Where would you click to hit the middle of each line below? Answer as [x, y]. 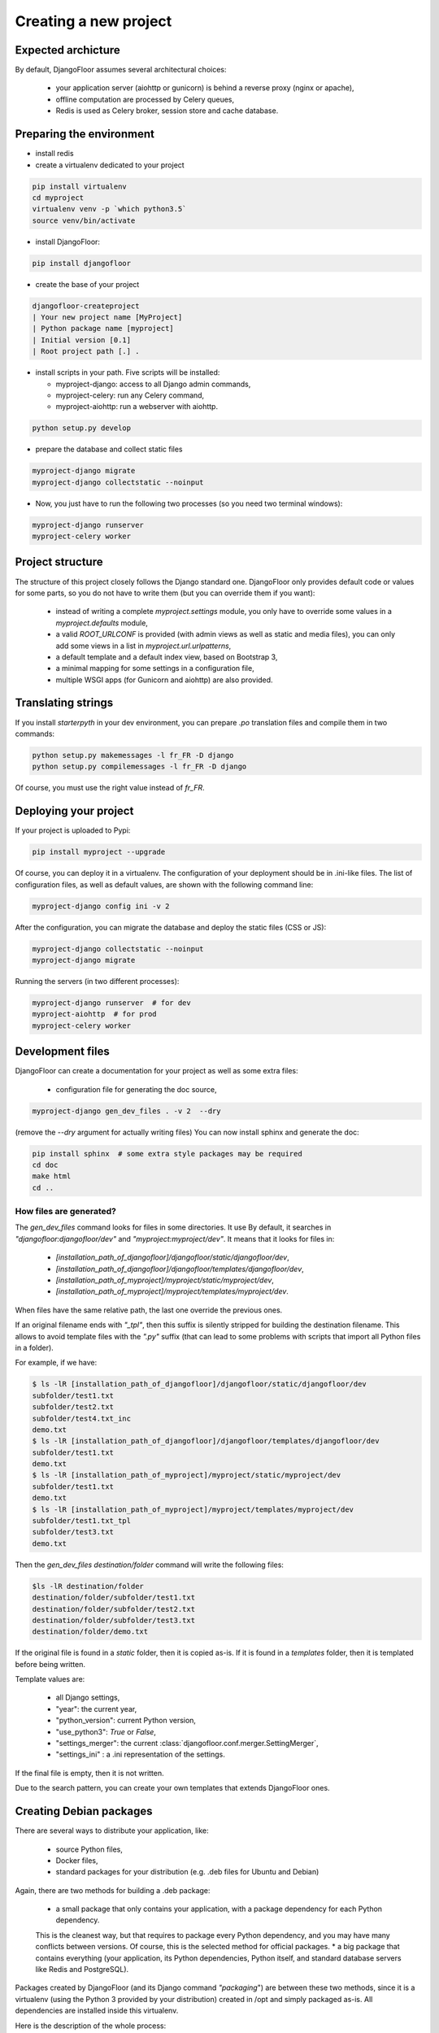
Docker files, [77, 1860]
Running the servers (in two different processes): [97, 981]
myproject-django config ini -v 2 [101, 906]
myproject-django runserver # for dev [111, 1003]
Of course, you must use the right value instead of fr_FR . [110, 788]
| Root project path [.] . [86, 351]
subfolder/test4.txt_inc [82, 1418]
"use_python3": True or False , [106, 1731]
